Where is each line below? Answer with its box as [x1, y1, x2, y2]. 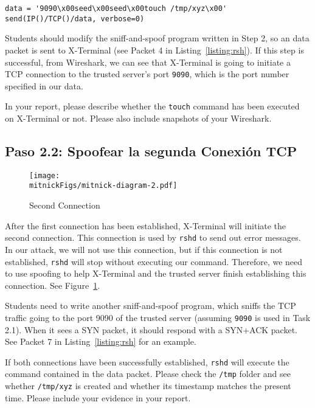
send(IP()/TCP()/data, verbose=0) [5, 14, 145, 23]
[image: [29, 171, 60, 180]
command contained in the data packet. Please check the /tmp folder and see [5, 367, 291, 380]
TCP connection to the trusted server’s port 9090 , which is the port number [5, 67, 289, 80]
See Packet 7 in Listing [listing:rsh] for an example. [5, 335, 196, 348]
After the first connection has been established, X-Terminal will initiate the [5, 219, 286, 232]
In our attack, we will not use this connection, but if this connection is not [5, 243, 283, 255]
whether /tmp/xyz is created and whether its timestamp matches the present [5, 379, 291, 392]
